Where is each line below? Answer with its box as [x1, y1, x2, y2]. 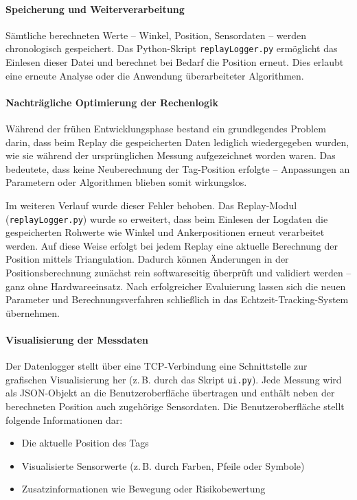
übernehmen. [5, 305, 60, 320]
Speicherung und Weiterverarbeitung [5, 1, 185, 16]
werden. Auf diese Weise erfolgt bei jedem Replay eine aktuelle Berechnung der [5, 238, 338, 252]
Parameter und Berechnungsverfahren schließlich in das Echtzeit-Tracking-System [5, 292, 349, 307]
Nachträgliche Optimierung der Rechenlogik [5, 95, 218, 109]
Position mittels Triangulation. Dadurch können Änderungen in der [5, 252, 289, 266]
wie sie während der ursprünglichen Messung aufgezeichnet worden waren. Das [5, 148, 336, 163]
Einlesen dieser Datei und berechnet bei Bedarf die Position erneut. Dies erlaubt [5, 55, 344, 69]
